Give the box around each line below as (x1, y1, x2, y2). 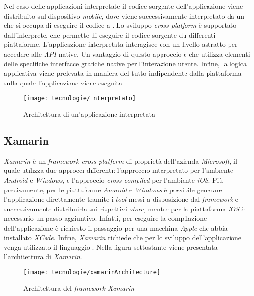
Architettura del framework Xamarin (23, 282, 135, 293)
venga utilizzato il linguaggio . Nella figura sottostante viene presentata (4, 242, 218, 252)
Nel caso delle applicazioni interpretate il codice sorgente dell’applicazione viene (4, 1, 243, 11)
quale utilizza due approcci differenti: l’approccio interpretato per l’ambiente (4, 165, 233, 175)
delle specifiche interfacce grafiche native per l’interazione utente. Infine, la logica (4, 58, 247, 68)
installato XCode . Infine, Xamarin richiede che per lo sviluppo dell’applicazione (4, 232, 242, 242)
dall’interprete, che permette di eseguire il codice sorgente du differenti (4, 29, 216, 40)
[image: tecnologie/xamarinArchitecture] (23, 269, 161, 276)
